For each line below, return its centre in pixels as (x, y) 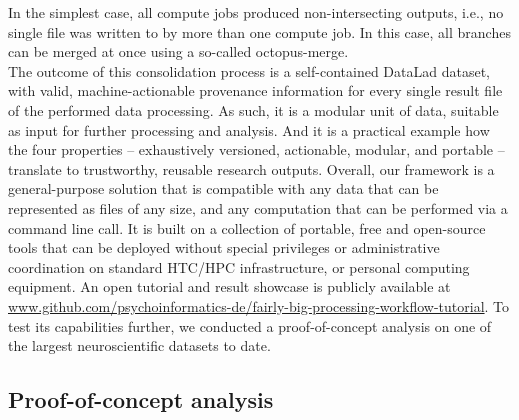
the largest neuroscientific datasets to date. (139, 345)
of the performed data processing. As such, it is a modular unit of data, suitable (253, 109)
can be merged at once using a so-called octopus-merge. (178, 51)
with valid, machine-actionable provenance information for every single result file (255, 90)
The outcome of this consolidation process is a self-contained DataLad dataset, (249, 70)
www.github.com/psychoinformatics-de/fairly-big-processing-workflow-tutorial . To (259, 305)
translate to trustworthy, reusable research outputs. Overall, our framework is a (251, 168)
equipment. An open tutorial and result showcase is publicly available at (229, 286)
